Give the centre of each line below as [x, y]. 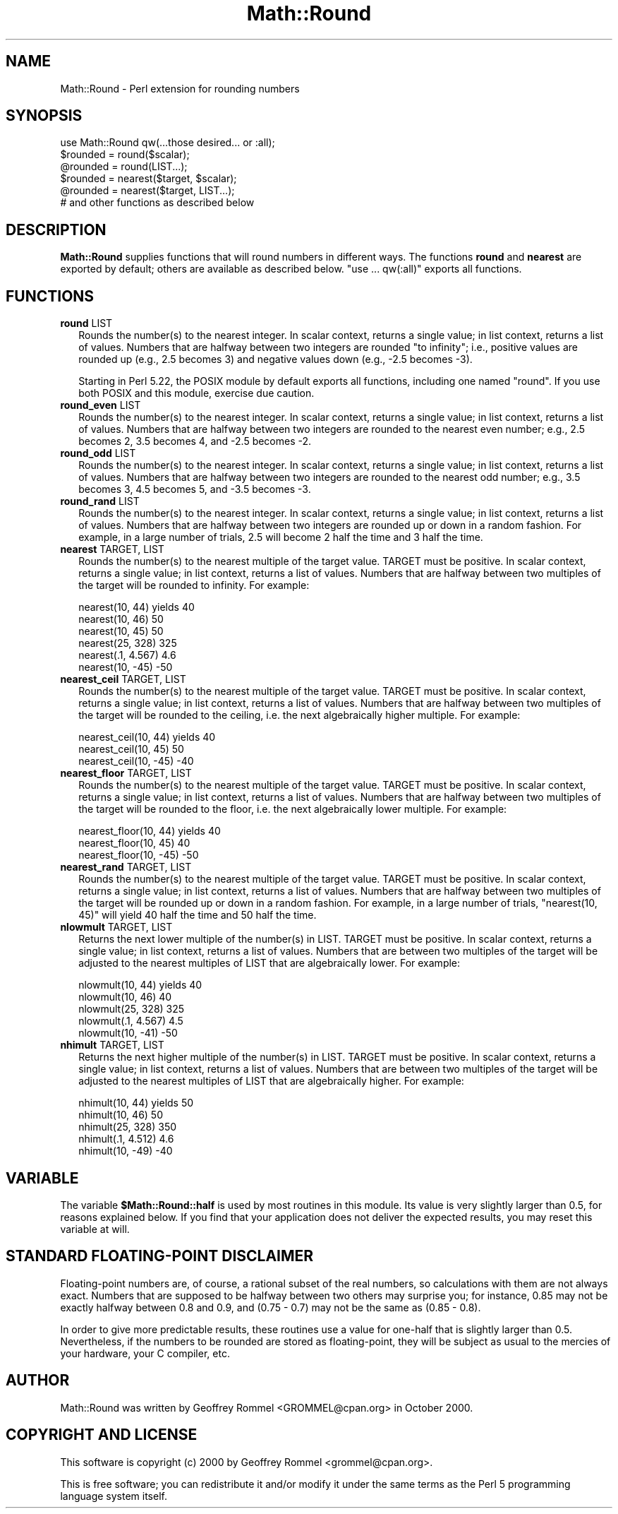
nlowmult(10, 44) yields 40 [140, 985]
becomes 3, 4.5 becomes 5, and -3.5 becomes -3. [195, 489]
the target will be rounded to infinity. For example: [194, 585]
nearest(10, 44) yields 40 [137, 607]
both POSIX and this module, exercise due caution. [196, 393]
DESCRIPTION [56, 230]
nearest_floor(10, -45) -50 [139, 855]
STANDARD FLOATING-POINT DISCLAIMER [160, 1256]
